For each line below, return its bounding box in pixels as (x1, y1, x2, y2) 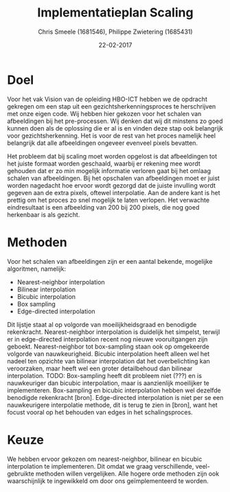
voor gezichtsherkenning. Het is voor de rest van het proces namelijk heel (7, 131, 216, 139)
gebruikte (7, 469, 34, 478)
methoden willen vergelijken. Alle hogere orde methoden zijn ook (35, 469, 220, 478)
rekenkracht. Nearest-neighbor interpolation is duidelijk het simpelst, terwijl (7, 328, 220, 336)
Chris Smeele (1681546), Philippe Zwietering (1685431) (37, 27, 194, 36)
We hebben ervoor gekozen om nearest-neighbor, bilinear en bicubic (7, 455, 203, 463)
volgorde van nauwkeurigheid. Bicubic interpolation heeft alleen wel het (7, 349, 210, 358)
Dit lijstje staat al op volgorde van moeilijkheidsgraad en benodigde (7, 320, 197, 328)
